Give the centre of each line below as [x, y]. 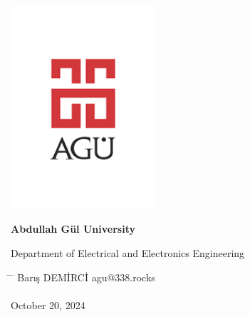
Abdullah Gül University [73, 229]
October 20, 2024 [48, 305]
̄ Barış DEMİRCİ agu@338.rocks [83, 277]
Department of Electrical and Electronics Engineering [128, 252]
